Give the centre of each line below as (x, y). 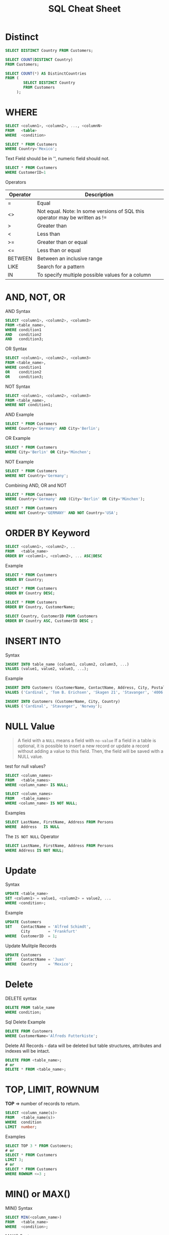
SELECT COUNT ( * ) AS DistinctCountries (46, 74)
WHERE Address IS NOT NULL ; (35, 850)
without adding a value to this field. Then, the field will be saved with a (90, 751)
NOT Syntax (18, 386)
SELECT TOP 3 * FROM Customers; (39, 1146)
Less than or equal (59, 250)
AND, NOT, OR (35, 297)
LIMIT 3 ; (14, 1160)
